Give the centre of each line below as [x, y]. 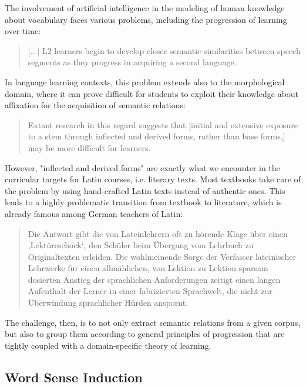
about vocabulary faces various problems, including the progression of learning [146, 19]
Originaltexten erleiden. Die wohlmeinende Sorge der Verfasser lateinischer [162, 256]
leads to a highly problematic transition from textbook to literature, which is [143, 202]
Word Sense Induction [74, 377]
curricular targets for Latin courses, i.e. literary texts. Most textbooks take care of [153, 179]
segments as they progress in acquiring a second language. [132, 62]
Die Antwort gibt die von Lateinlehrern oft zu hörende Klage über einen [158, 233]
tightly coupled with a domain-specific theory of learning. [108, 345]
